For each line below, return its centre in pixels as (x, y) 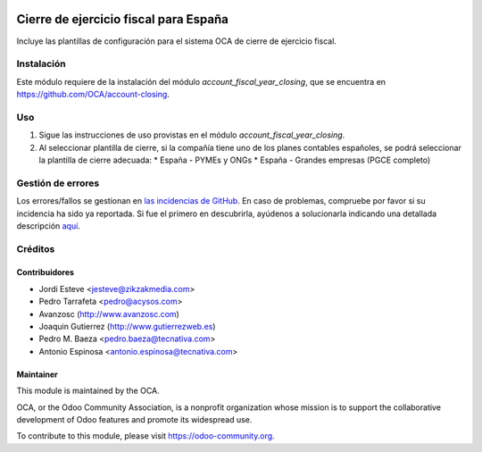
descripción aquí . (48, 226)
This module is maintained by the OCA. (88, 391)
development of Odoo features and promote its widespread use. (134, 419)
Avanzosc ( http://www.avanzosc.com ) (109, 314)
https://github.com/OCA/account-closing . (93, 95)
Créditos (36, 248)
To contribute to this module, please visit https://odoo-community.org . (146, 436)
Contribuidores (46, 272)
